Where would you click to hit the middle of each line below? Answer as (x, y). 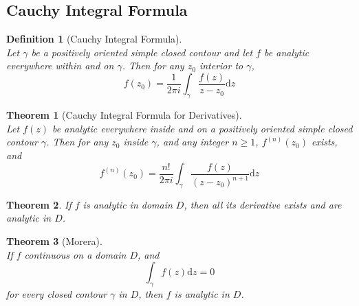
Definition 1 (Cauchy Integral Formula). (94, 39)
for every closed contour (57, 294)
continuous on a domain (75, 254)
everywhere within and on (60, 66)
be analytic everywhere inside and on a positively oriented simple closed (203, 128)
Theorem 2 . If (39, 204)
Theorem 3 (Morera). (54, 241)
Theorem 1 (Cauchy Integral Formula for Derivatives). (124, 115)
